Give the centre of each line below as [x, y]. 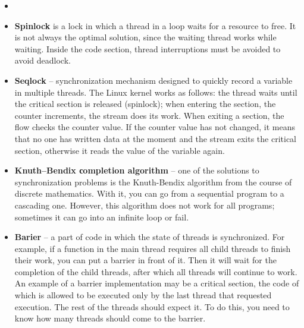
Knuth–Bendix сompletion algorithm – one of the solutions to [137, 170]
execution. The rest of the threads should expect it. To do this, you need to [152, 306]
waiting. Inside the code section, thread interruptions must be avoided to [148, 48]
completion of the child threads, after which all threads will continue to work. [156, 271]
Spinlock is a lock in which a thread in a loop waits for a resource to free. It [155, 25]
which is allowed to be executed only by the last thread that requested [143, 295]
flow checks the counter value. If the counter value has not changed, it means [155, 127]
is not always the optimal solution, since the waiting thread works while [145, 37]
